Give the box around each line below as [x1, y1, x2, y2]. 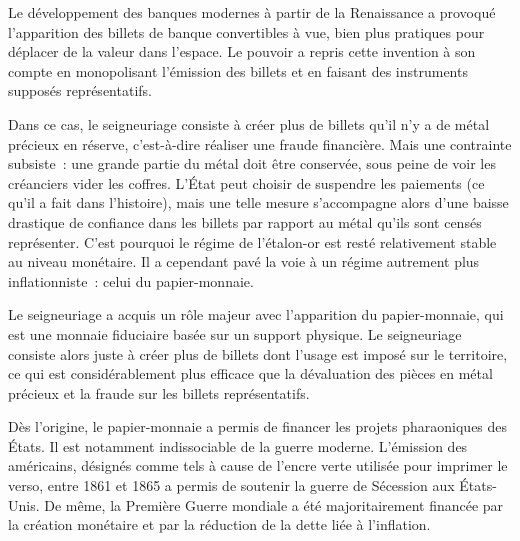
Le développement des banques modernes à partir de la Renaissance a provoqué [8, 2, 496, 22]
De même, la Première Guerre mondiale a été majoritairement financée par [44, 494, 504, 515]
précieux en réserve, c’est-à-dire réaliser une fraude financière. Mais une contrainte [8, 133, 512, 154]
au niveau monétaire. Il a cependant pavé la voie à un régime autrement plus [8, 251, 480, 272]
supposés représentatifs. [8, 80, 152, 101]
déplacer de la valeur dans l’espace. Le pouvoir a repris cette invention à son [8, 41, 476, 62]
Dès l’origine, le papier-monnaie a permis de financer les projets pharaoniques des [8, 416, 508, 437]
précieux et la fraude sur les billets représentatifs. [8, 382, 310, 403]
